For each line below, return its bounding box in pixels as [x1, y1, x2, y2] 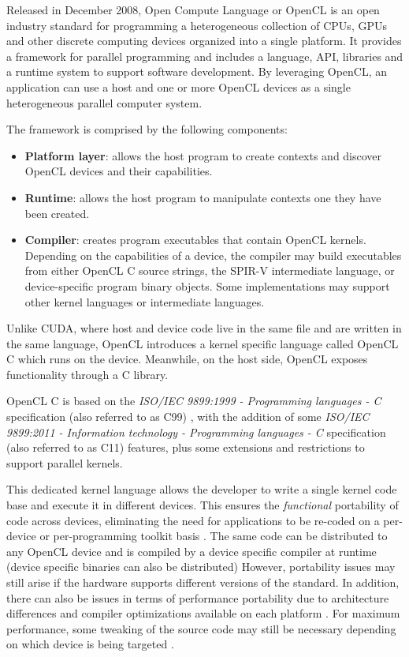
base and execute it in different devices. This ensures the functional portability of [6, 497, 399, 513]
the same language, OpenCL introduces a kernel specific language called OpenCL [6, 335, 399, 351]
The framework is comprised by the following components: [6, 121, 288, 137]
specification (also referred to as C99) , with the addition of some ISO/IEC [6, 408, 370, 425]
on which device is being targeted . [6, 636, 174, 652]
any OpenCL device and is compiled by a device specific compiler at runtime [6, 542, 377, 559]
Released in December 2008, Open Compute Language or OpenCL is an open [6, 2, 380, 17]
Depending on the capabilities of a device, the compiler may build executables [24, 246, 402, 263]
